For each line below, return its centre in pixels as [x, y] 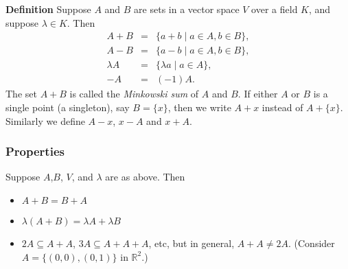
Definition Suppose [48, 9]
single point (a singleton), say [68, 107]
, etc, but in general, [192, 243]
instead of [282, 107]
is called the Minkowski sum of [134, 94]
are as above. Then [145, 177]
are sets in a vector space [187, 9]
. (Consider [311, 243]
